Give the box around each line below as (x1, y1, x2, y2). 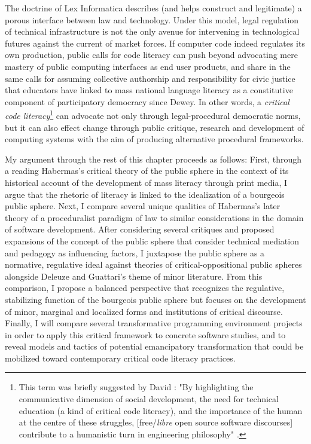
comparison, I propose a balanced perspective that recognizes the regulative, (5, 281, 285, 294)
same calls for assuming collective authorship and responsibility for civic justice (5, 72, 295, 84)
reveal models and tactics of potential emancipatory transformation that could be (5, 340, 304, 353)
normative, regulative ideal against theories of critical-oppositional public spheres (5, 258, 302, 271)
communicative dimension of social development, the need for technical (19, 393, 279, 405)
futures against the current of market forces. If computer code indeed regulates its (5, 36, 305, 49)
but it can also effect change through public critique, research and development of (5, 121, 304, 133)
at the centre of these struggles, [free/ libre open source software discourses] (19, 416, 293, 428)
